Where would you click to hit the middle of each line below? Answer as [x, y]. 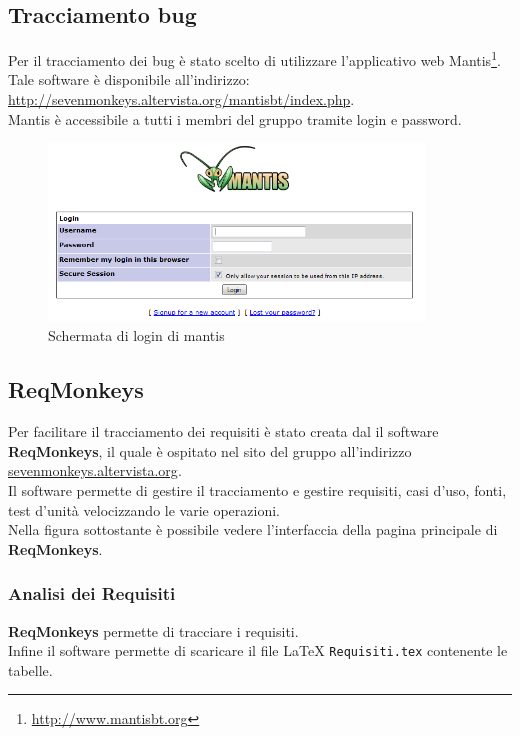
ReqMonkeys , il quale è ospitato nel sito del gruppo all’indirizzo [210, 450]
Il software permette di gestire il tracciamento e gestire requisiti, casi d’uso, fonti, [257, 489]
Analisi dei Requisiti [92, 593]
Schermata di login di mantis [136, 335]
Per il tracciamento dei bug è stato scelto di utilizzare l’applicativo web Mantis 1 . [254, 58]
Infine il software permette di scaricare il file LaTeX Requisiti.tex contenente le [258, 650]
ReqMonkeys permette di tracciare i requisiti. [153, 630]
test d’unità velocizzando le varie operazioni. [144, 509]
